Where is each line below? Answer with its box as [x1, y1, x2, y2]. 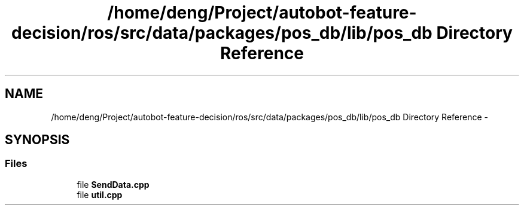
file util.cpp [77, 189, 123, 200]
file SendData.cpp [77, 179, 150, 190]
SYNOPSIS [5, 132, 70, 148]
